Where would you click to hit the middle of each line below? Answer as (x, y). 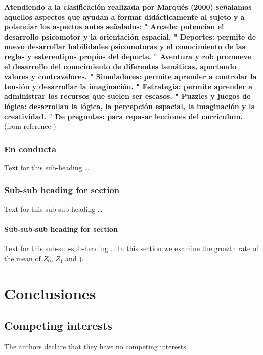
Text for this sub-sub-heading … (53, 209)
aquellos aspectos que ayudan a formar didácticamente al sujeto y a (124, 16)
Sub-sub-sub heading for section (61, 228)
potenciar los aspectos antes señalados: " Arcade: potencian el (114, 27)
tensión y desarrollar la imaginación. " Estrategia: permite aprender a (128, 86)
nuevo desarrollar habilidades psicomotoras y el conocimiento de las (125, 46)
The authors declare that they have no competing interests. (96, 346)
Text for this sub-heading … (47, 167)
